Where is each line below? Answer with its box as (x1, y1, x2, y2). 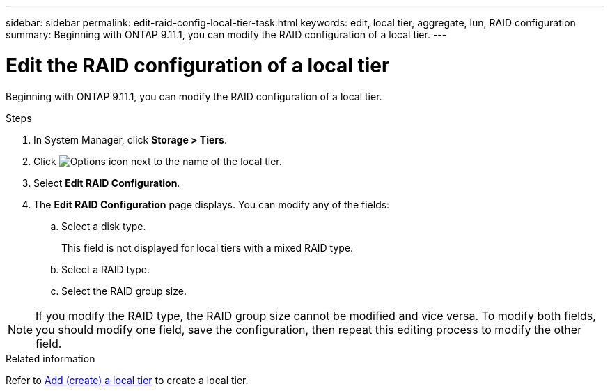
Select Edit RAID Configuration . (33, 176, 180, 189)
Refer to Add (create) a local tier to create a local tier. (6, 374, 249, 386)
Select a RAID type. (61, 263, 150, 275)
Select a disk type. (61, 220, 146, 232)
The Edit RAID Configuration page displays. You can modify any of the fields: (33, 198, 390, 210)
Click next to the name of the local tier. (33, 155, 282, 167)
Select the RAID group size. (61, 284, 187, 297)
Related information (6, 352, 95, 365)
